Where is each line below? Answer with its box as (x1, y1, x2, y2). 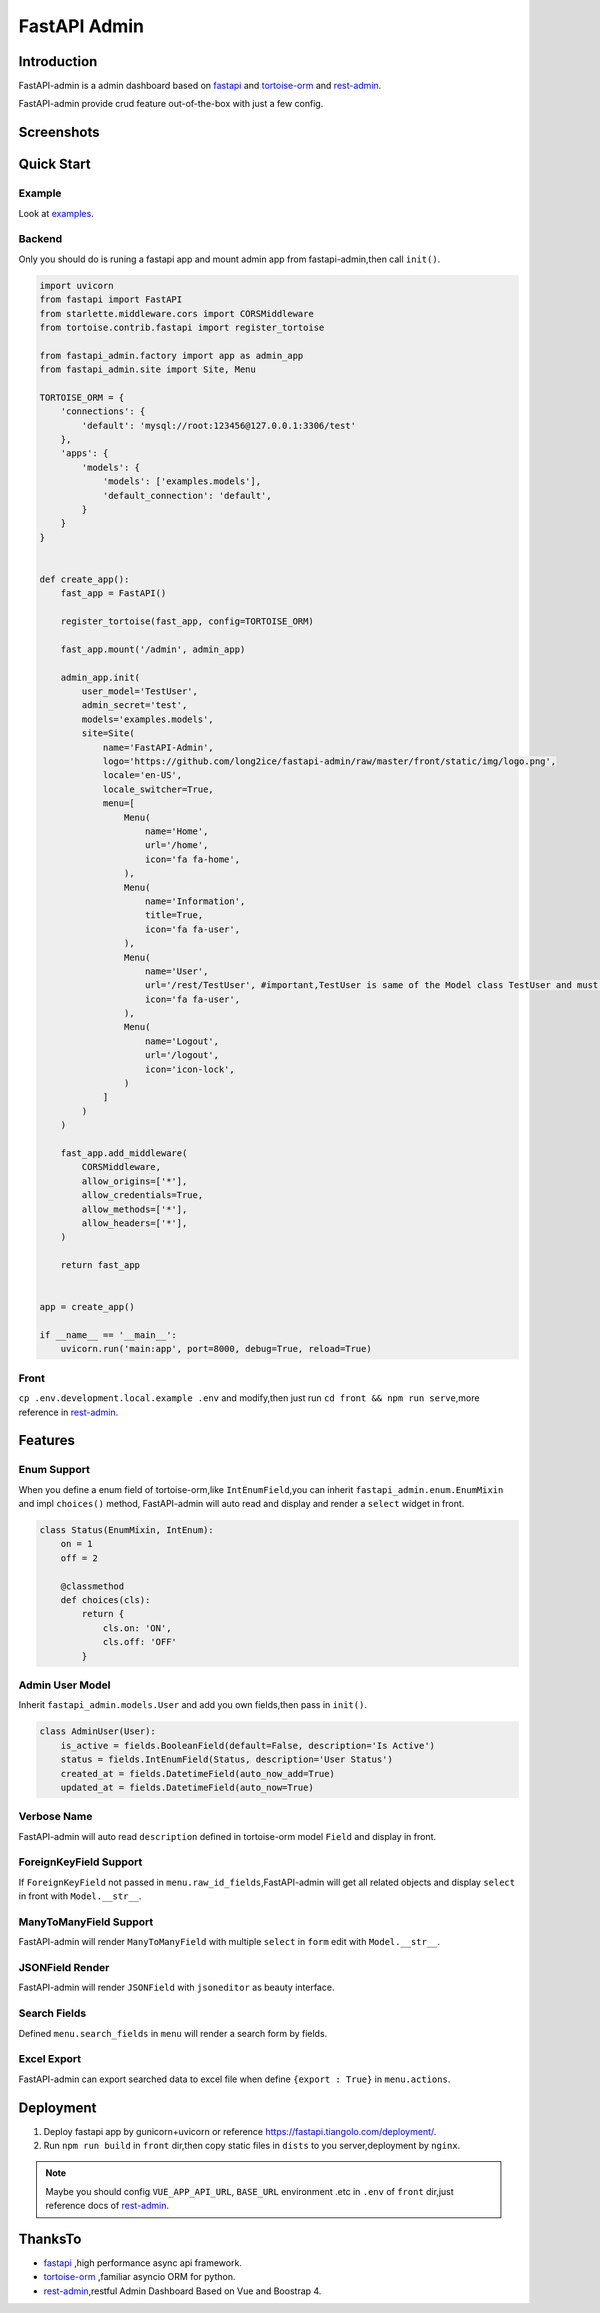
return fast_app (60, 1260, 140, 1271)
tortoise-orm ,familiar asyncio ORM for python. (43, 2271, 236, 2283)
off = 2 (60, 1552, 99, 1564)
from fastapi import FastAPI (39, 294, 183, 305)
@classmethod (60, 1580, 125, 1592)
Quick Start (18, 156, 91, 173)
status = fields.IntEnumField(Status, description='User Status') (60, 1754, 394, 1765)
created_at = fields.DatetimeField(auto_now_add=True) (60, 1768, 335, 1779)
